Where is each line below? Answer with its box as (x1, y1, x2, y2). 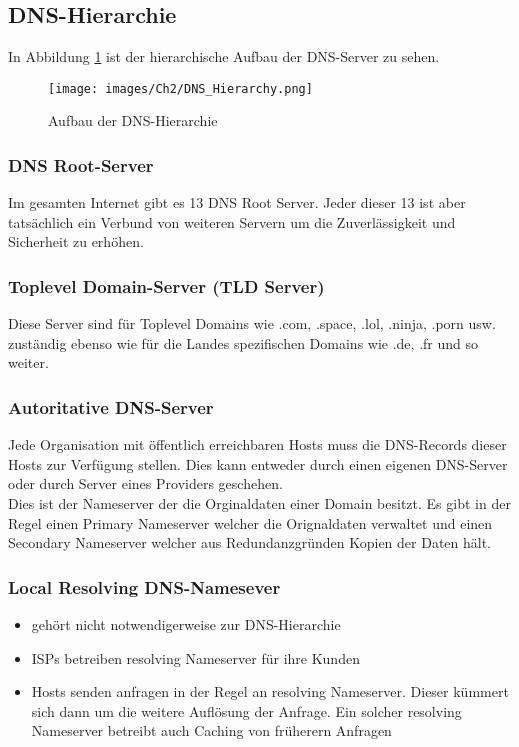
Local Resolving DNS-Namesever (8, 574, 281, 599)
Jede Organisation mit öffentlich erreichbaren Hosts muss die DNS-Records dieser (8, 434, 507, 455)
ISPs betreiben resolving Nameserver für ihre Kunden (31, 647, 360, 668)
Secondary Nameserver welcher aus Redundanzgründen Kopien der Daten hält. (8, 532, 492, 553)
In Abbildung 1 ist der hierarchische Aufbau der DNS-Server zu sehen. (8, 46, 440, 67)
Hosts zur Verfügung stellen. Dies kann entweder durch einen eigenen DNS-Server (8, 453, 508, 474)
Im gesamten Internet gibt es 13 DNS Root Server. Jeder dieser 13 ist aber (8, 192, 466, 213)
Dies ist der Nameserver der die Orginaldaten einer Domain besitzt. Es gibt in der (8, 493, 511, 514)
